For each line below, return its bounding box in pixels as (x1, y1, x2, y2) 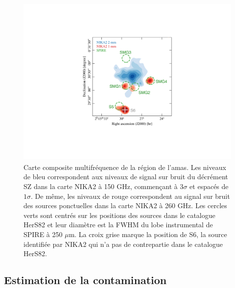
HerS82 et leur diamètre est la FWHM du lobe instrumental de (23, 219, 213, 230)
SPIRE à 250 (23, 229, 63, 239)
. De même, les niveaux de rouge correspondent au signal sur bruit (31, 191, 230, 201)
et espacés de (189, 181, 229, 192)
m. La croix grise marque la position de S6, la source (69, 229, 227, 239)
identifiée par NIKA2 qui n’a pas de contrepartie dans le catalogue (23, 239, 223, 249)
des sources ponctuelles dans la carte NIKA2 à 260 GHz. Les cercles (23, 200, 227, 211)
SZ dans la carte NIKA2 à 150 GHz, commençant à (23, 181, 178, 192)
